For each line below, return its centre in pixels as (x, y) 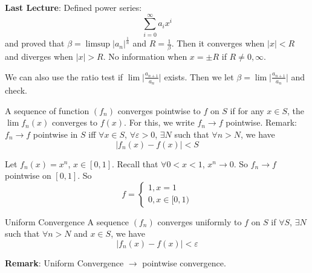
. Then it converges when (218, 43)
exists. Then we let (199, 76)
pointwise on (28, 175)
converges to (75, 122)
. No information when (145, 56)
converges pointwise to (159, 110)
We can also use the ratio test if (64, 76)
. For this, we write (159, 122)
